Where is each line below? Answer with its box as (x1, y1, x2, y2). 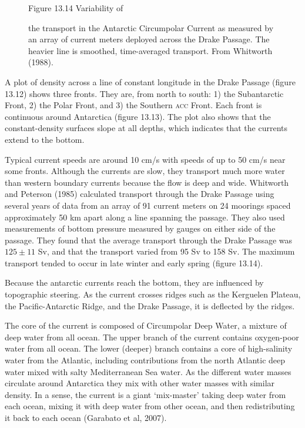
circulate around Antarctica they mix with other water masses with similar (5, 377, 275, 389)
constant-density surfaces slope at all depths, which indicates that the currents (5, 122, 287, 134)
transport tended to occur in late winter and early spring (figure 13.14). (5, 256, 263, 269)
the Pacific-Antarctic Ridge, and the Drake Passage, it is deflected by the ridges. (5, 299, 295, 312)
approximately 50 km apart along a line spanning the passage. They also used (5, 210, 285, 223)
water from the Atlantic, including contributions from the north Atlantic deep (5, 354, 286, 366)
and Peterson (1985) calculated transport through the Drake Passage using (5, 188, 274, 200)
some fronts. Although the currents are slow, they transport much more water (5, 165, 285, 177)
